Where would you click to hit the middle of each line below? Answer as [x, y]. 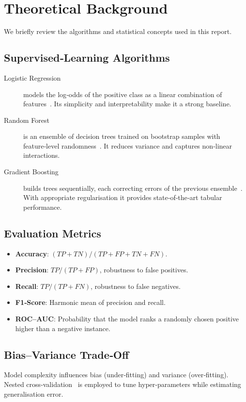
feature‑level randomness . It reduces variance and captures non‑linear [128, 145]
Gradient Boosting [31, 172]
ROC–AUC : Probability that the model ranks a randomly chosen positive [127, 319]
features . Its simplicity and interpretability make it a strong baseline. [127, 104]
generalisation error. [34, 394]
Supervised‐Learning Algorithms [87, 58]
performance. [43, 207]
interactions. [42, 155]
